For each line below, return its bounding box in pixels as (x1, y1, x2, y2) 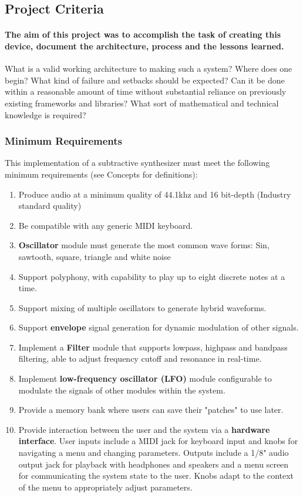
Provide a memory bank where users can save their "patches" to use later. (18, 403, 284, 416)
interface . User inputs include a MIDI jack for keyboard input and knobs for (18, 435, 298, 447)
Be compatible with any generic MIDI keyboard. (18, 219, 193, 231)
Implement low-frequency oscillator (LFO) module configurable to (18, 372, 272, 385)
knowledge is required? (5, 108, 86, 121)
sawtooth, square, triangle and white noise (18, 250, 171, 262)
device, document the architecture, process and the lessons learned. (5, 39, 284, 52)
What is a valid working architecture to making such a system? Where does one (5, 62, 292, 75)
